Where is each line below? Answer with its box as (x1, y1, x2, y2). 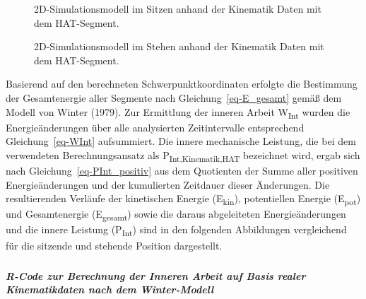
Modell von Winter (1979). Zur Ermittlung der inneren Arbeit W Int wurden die (6, 104, 350, 121)
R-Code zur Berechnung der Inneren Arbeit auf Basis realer (6, 268, 306, 283)
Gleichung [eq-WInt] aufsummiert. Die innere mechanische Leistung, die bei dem (6, 134, 356, 148)
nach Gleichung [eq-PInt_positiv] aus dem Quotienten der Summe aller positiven (6, 163, 358, 177)
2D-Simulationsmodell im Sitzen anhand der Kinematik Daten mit (34, 1, 321, 16)
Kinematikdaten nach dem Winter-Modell (6, 282, 214, 297)
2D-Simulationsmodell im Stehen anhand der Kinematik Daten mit (34, 39, 324, 54)
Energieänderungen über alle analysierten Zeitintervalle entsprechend (6, 119, 305, 134)
